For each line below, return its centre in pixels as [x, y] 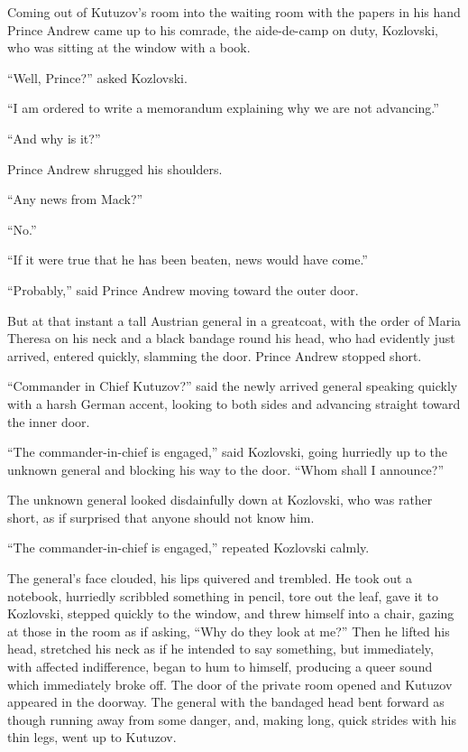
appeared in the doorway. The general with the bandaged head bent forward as [226, 702]
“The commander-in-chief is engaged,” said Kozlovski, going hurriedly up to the [228, 452]
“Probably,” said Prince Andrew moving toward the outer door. [183, 289]
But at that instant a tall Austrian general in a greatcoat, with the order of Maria [234, 320]
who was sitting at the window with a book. [129, 47]
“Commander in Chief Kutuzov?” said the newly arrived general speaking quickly [233, 386]
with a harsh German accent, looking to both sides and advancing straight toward [234, 403]
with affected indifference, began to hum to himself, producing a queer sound [220, 667]
